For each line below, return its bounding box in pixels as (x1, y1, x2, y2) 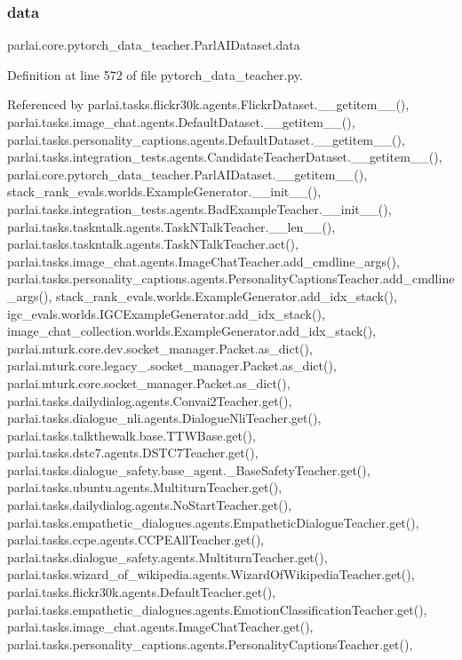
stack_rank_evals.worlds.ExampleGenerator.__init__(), (7, 182, 322, 201)
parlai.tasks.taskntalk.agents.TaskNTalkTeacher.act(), (7, 235, 299, 253)
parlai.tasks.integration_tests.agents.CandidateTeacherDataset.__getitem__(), (7, 147, 442, 166)
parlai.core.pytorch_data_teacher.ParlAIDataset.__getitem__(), (7, 164, 368, 183)
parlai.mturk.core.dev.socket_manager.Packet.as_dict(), (7, 338, 313, 357)
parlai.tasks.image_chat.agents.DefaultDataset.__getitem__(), (7, 113, 355, 131)
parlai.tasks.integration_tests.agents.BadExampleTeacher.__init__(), (7, 199, 392, 218)
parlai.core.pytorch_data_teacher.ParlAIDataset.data (7, 36, 300, 54)
